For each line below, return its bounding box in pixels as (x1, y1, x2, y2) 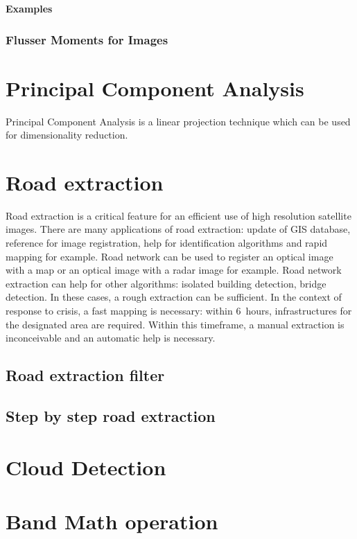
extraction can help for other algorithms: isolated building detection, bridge (6, 276, 326, 290)
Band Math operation (6, 506, 218, 535)
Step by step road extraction (6, 405, 216, 426)
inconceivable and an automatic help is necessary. (6, 330, 216, 345)
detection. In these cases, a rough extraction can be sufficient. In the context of (6, 290, 342, 304)
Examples (6, 1, 53, 15)
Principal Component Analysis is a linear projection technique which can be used (6, 114, 351, 128)
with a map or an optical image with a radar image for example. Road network (6, 263, 342, 277)
